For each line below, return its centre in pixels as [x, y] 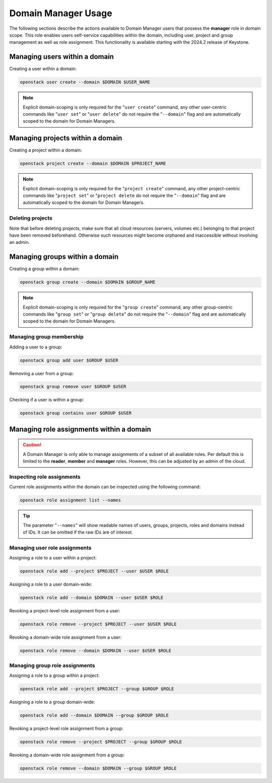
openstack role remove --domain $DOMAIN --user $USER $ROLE [96, 651]
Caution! [32, 445]
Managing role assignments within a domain [80, 429]
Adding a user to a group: [36, 347]
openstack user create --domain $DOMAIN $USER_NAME [85, 82]
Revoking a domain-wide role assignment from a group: [67, 755]
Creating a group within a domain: [45, 269]
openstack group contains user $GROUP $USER [76, 413]
